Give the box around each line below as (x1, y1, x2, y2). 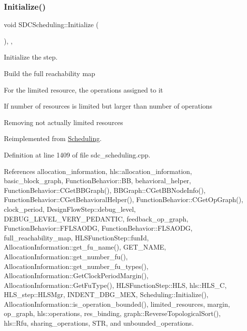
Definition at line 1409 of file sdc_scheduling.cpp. (4, 149, 150, 159)
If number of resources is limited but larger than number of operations (4, 101, 213, 111)
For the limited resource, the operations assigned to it (4, 84, 163, 95)
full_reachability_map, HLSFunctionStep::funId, (4, 232, 149, 242)
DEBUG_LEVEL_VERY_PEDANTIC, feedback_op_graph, (4, 213, 189, 223)
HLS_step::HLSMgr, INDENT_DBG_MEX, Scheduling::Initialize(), (4, 289, 209, 299)
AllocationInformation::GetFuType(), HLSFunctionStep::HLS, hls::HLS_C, (4, 280, 227, 290)
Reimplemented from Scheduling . (4, 133, 102, 143)
